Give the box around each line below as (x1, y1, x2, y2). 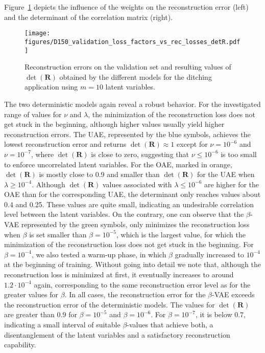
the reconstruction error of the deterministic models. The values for (4, 299, 215, 310)
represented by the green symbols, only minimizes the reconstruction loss (21, 219, 250, 230)
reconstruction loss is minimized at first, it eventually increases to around (4, 269, 234, 280)
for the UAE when (197, 169, 255, 180)
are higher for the (204, 179, 259, 189)
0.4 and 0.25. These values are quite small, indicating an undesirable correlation (4, 198, 254, 209)
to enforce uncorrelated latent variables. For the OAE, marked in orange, (4, 159, 232, 169)
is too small (221, 148, 257, 159)
